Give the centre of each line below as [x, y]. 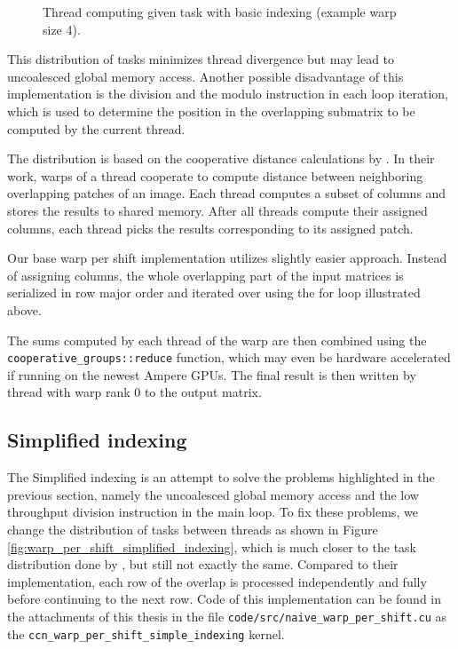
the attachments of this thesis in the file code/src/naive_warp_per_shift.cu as [227, 616]
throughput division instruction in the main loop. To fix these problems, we [213, 512]
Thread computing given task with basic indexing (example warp [220, 12]
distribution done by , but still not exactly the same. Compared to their [203, 564]
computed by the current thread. [96, 128]
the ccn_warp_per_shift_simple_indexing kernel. [146, 633]
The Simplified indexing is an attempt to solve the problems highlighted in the [221, 477]
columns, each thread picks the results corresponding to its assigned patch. [210, 228]
